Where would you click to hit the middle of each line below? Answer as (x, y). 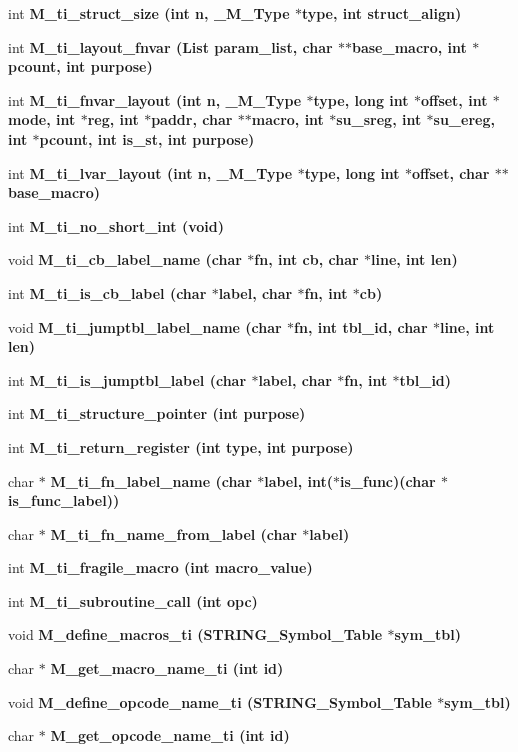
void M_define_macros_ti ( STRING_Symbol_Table (195, 634)
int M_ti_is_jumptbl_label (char (127, 379)
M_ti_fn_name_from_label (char (173, 533)
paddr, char (192, 119)
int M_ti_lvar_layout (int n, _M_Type (150, 172)
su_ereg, (464, 119)
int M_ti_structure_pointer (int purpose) (157, 413)
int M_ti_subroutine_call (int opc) (133, 600)
